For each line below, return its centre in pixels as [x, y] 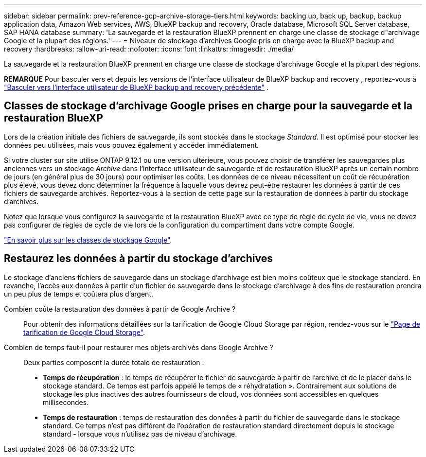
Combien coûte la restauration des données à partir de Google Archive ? [120, 309]
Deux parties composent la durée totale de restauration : [114, 362]
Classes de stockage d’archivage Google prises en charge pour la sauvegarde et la [208, 106]
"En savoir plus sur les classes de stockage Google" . [88, 240]
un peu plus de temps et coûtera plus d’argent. [79, 294]
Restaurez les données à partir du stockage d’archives [138, 259]
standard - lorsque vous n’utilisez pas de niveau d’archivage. [140, 434]
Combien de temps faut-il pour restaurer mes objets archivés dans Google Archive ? [139, 347]
